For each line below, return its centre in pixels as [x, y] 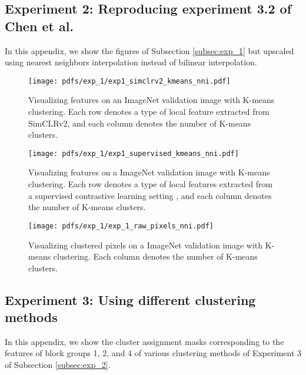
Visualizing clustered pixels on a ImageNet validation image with [146, 245]
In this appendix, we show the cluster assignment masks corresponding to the [144, 341]
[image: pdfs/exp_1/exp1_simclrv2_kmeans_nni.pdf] [129, 81]
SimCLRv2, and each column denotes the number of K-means [140, 123]
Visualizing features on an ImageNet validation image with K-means [152, 100]
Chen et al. [39, 26]
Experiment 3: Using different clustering [130, 299]
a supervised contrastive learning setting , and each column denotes [150, 195]
